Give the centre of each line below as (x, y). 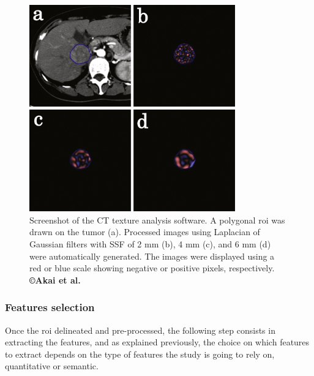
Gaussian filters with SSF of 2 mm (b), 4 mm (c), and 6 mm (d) (150, 244)
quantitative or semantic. (52, 366)
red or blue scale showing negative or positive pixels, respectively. (152, 268)
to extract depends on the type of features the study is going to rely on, (140, 354)
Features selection (50, 307)
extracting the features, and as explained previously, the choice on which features (157, 342)
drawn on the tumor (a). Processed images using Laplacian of (145, 232)
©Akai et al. (55, 280)
